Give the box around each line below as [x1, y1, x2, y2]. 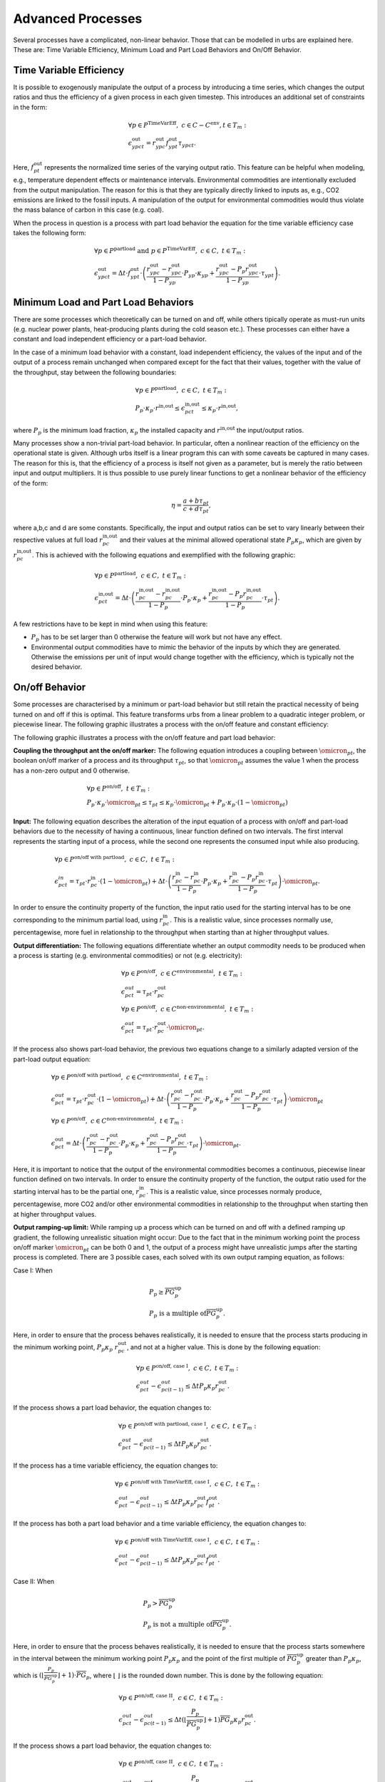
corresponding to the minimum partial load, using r [13, 915, 163, 924]
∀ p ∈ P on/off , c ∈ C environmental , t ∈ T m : [120, 968, 242, 979]
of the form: [13, 478, 48, 488]
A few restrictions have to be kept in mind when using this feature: [13, 619, 208, 628]
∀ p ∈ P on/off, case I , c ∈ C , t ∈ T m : [135, 1362, 239, 1374]
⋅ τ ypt [259, 269, 274, 279]
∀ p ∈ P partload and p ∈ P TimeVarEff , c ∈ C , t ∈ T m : [93, 246, 246, 257]
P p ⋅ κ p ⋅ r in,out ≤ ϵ [135, 403, 185, 413]
